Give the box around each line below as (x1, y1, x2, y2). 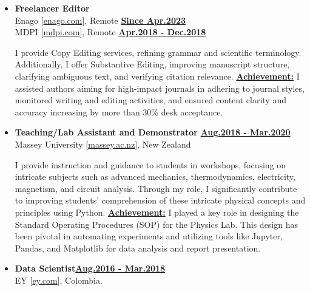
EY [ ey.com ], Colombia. (15, 273, 103, 286)
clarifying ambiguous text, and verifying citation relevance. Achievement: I (15, 69, 300, 82)
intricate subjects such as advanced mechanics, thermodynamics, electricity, (15, 170, 295, 183)
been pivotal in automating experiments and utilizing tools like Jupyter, (15, 230, 283, 242)
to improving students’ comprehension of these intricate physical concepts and (15, 194, 306, 207)
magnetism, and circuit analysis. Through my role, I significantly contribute (15, 182, 297, 194)
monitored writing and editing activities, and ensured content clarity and (15, 94, 286, 106)
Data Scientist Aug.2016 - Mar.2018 (15, 262, 166, 275)
